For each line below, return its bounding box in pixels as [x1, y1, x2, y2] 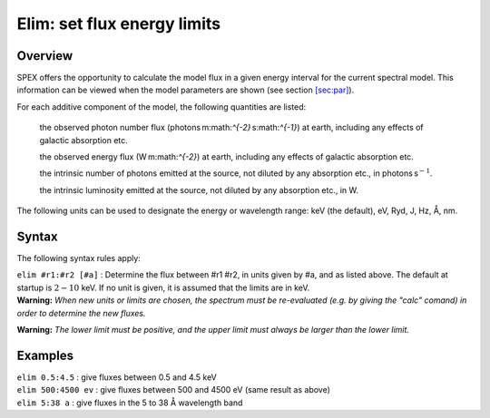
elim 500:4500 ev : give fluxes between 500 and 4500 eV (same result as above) [16, 384, 331, 395]
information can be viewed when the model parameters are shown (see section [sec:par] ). [16, 84, 355, 95]
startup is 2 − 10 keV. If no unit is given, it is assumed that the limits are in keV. [16, 282, 310, 293]
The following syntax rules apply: [16, 253, 141, 264]
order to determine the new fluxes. [16, 307, 146, 318]
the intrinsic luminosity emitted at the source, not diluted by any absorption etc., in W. [39, 184, 358, 195]
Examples [16, 347, 74, 363]
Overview [16, 48, 73, 63]
